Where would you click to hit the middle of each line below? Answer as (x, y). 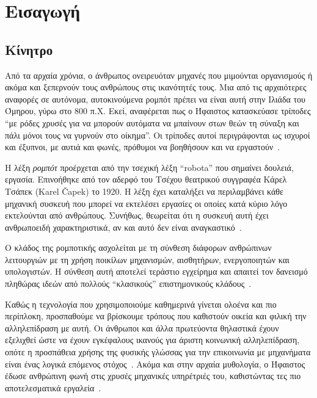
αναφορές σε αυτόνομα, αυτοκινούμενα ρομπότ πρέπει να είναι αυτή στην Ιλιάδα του (155, 99)
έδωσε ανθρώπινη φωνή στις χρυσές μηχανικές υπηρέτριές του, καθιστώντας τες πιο (153, 376)
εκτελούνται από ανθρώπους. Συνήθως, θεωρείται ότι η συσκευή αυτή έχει (137, 215)
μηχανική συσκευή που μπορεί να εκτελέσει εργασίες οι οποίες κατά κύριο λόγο (146, 203)
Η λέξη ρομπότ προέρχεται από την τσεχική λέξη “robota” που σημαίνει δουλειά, (149, 167)
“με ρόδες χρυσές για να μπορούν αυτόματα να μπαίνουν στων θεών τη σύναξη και (152, 122)
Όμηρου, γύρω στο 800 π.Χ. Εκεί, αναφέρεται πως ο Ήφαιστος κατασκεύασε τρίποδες (158, 111)
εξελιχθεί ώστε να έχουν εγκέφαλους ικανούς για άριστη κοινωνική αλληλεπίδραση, (152, 340)
